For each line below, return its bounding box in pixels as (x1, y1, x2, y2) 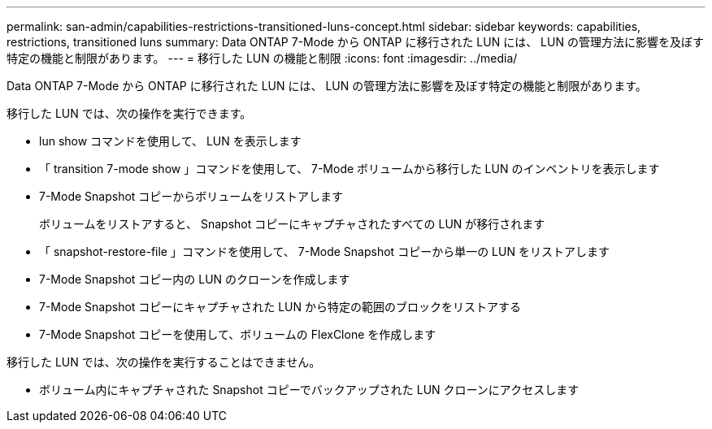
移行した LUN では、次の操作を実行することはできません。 (7, 355, 321, 369)
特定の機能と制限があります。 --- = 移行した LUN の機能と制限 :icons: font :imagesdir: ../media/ (7, 51, 518, 65)
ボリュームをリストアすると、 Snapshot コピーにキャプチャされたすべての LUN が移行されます (39, 217, 545, 231)
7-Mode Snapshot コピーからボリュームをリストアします (39, 189, 343, 203)
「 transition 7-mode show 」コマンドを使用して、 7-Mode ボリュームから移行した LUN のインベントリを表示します (39, 162, 660, 175)
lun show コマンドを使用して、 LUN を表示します (39, 134, 302, 148)
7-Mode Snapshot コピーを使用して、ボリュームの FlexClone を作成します (39, 327, 436, 341)
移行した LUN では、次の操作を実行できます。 (7, 106, 252, 120)
